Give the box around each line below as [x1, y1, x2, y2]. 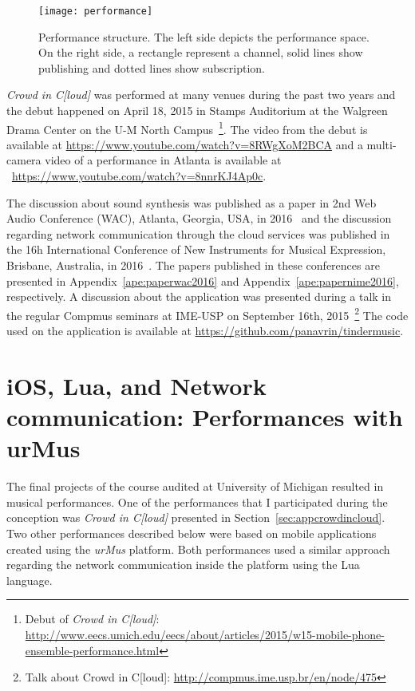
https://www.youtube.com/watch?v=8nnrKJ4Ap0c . [12, 168, 267, 184]
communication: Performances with [6, 401, 403, 433]
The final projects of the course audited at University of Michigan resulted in [6, 478, 384, 495]
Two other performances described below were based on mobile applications [6, 524, 377, 541]
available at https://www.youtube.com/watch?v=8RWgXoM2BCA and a [6, 136, 363, 152]
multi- [366, 136, 397, 152]
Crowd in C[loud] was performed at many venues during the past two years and [6, 86, 396, 103]
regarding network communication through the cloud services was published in [6, 225, 390, 242]
